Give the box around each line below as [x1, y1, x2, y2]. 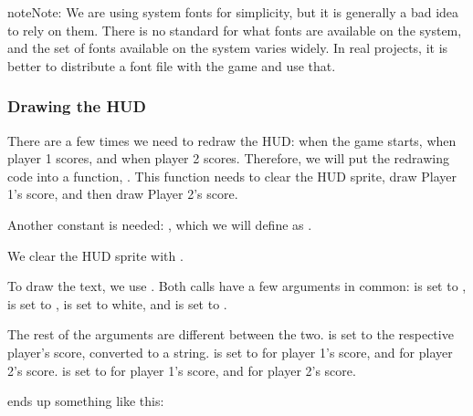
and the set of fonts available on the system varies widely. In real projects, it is [7, 38, 448, 57]
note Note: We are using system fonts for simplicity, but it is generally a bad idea [7, 3, 459, 21]
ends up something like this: [7, 391, 164, 411]
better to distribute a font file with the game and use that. [7, 56, 336, 75]
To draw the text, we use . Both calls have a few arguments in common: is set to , [7, 276, 467, 296]
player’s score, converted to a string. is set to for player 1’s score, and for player [7, 342, 453, 361]
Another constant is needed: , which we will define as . [7, 214, 312, 234]
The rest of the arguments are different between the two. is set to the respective [7, 325, 454, 344]
